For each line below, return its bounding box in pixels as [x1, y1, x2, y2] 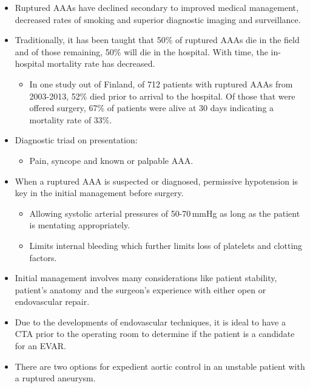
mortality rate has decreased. [47, 57, 155, 70]
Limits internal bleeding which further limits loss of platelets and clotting [29, 239, 303, 251]
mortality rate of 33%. [29, 113, 112, 126]
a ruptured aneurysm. [15, 372, 96, 384]
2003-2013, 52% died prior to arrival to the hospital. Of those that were [29, 89, 295, 102]
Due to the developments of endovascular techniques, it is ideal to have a [15, 315, 286, 328]
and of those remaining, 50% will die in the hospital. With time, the [15, 45, 268, 58]
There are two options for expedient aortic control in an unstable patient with [15, 359, 305, 372]
